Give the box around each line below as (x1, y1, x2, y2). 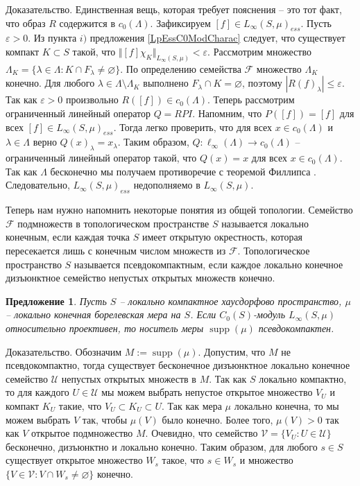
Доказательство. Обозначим (6, 344, 122, 358)
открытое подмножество (31, 426, 133, 440)
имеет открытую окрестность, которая (142, 229, 303, 244)
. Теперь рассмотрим (207, 92, 295, 107)
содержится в (59, 15, 116, 30)
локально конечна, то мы (234, 398, 339, 413)
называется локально (221, 216, 309, 230)
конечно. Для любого (6, 76, 95, 90)
